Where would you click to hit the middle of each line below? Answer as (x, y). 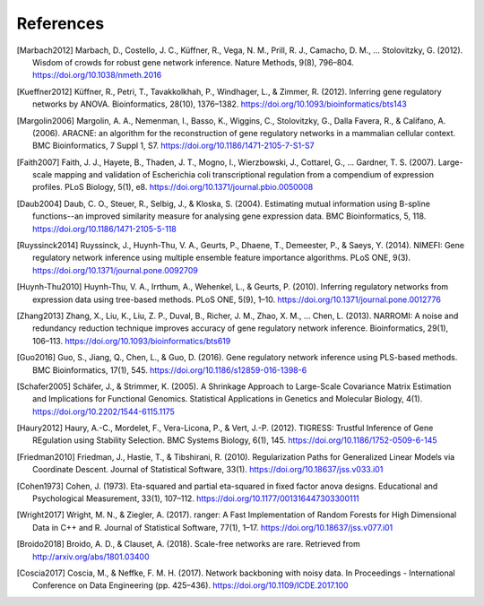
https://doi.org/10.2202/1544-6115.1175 (104, 411)
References (60, 23)
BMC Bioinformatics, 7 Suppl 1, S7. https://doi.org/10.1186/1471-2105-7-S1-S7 (174, 146)
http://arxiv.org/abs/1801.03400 (91, 557)
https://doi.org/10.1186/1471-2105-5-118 (104, 229)
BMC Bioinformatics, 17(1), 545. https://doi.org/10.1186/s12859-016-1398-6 (170, 370)
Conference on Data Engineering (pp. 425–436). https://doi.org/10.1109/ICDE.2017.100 (190, 585)
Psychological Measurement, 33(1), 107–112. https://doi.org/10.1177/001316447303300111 (196, 498)
